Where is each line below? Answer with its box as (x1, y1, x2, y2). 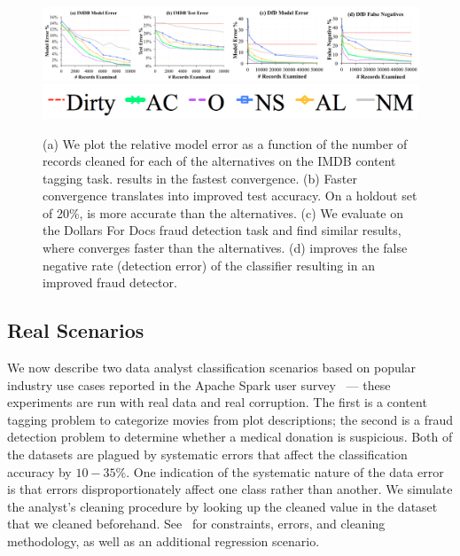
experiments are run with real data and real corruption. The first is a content (7, 393, 427, 411)
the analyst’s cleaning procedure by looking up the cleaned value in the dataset (7, 497, 438, 515)
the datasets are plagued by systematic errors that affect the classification (7, 445, 408, 464)
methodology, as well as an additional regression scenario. (7, 531, 320, 550)
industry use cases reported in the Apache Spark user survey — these (7, 375, 391, 394)
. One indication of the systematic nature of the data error (126, 462, 444, 481)
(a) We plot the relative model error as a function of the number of (43, 134, 408, 153)
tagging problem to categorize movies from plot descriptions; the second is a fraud (7, 410, 454, 428)
